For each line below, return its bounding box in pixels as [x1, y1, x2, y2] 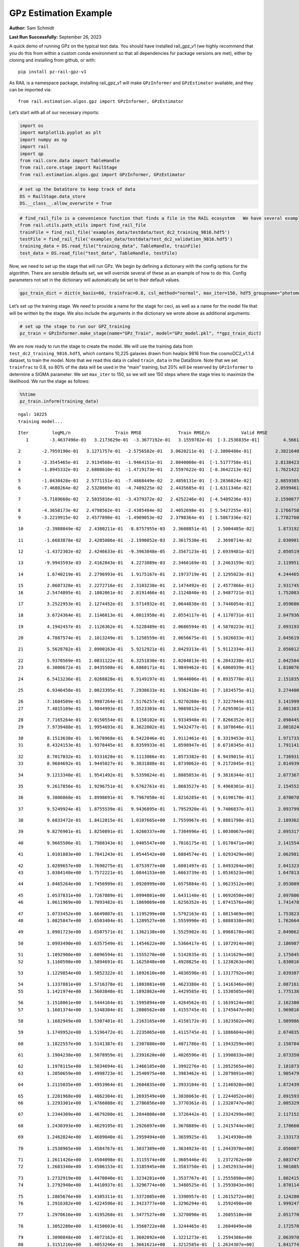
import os [19, 123, 44, 129]
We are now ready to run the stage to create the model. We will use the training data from [9, 343, 193, 349]
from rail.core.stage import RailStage [19, 165, 117, 171]
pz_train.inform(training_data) [19, 399, 99, 404]
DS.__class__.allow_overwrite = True [19, 201, 112, 207]
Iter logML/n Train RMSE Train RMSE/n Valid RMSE [18, 430, 268, 436]
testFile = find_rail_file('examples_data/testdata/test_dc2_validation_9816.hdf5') [19, 236, 233, 242]
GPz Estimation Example [9, 7, 113, 18]
